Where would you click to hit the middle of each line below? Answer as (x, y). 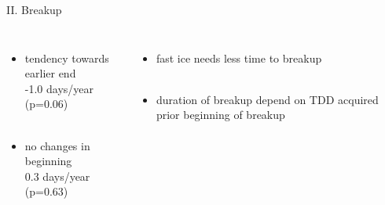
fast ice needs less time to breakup (239, 58)
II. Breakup (34, 9)
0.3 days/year (57, 176)
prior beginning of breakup (220, 115)
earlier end (50, 73)
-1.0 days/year (59, 88)
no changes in (57, 145)
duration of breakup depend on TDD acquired (267, 99)
